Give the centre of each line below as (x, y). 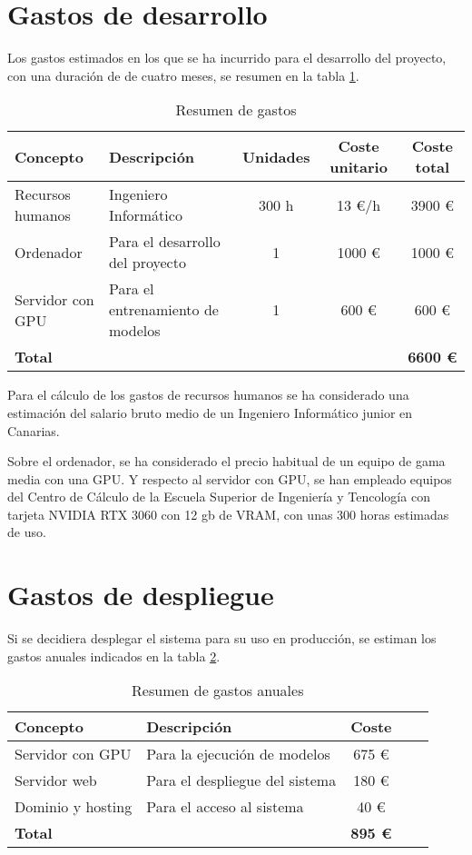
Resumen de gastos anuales (218, 691)
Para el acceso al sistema (225, 807)
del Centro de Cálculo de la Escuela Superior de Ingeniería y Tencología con (219, 497)
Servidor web (56, 780)
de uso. (27, 532)
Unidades (276, 156)
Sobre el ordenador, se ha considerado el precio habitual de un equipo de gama (226, 461)
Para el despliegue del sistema (241, 780)
